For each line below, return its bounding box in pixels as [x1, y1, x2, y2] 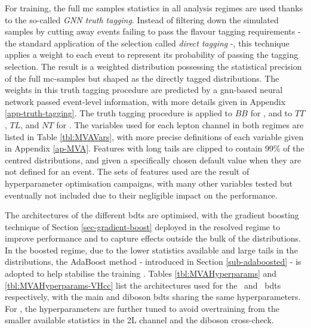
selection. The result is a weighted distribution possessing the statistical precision [5, 60, 302, 72]
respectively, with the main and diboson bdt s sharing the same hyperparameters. [5, 290, 301, 303]
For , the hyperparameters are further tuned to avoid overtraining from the [5, 302, 279, 314]
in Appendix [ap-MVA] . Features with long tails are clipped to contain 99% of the [5, 142, 304, 154]
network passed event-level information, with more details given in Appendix [5, 95, 286, 107]
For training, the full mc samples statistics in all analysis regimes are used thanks [5, 2, 303, 14]
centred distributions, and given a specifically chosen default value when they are [5, 153, 301, 166]
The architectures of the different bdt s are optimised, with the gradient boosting [5, 209, 299, 221]
